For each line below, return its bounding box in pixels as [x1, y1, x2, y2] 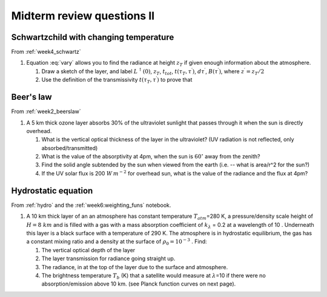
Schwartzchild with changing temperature [11, 32, 174, 42]
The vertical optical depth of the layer [41, 246, 136, 253]
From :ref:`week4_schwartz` [11, 48, 81, 56]
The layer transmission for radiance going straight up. [41, 255, 176, 263]
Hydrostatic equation [11, 185, 93, 196]
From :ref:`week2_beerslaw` [11, 108, 81, 115]
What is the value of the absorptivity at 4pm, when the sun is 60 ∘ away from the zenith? [41, 152, 260, 160]
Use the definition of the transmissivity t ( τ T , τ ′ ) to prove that [41, 76, 193, 85]
